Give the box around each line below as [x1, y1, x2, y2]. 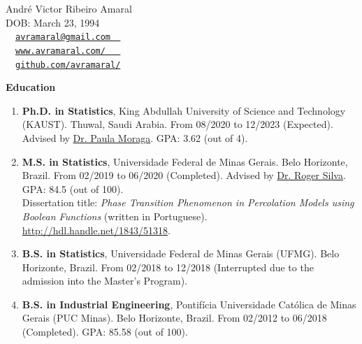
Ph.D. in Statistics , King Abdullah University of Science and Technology [22, 103, 346, 117]
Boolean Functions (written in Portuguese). [22, 208, 208, 223]
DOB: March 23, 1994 [6, 15, 100, 29]
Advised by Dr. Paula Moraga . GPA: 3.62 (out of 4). [22, 130, 248, 145]
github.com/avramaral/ [15, 59, 121, 70]
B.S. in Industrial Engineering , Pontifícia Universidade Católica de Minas [22, 296, 356, 311]
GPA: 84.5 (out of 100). [22, 181, 124, 196]
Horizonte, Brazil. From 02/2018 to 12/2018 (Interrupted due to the [22, 259, 314, 274]
